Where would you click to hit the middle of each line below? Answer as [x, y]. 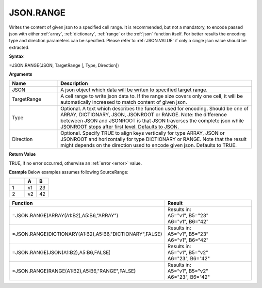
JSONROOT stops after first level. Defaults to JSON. [120, 127]
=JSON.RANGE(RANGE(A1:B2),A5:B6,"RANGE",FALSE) [74, 271]
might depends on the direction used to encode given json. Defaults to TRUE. [149, 145]
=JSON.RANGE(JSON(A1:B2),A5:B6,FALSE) [61, 253]
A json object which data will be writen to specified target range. [134, 90]
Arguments [21, 74]
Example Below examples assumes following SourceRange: [69, 172]
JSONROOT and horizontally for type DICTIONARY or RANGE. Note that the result [154, 139]
